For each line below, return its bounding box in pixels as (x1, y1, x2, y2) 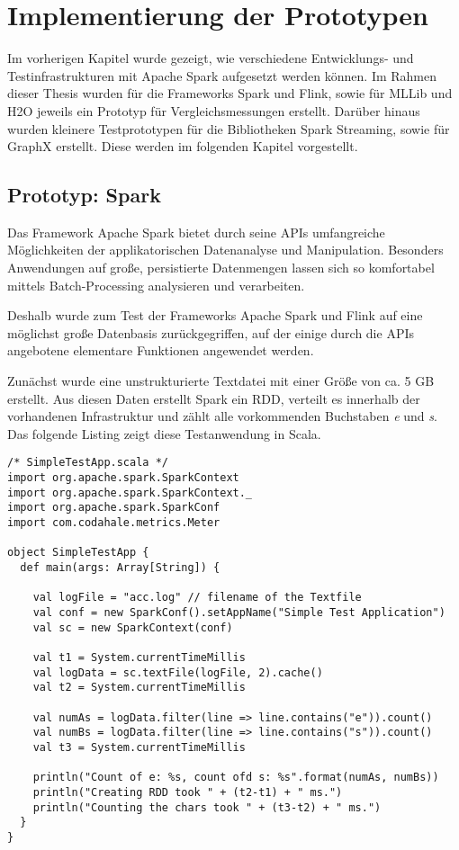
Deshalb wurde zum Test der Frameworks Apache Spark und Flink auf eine (7, 306, 423, 325)
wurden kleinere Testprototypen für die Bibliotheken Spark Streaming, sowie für (7, 119, 450, 138)
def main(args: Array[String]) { (20, 561, 220, 575)
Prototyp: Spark (7, 181, 161, 209)
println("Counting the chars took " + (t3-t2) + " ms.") (32, 801, 382, 814)
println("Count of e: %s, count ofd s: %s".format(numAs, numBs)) (32, 771, 439, 784)
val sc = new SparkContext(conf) (32, 621, 233, 634)
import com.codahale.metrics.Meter (7, 516, 220, 530)
